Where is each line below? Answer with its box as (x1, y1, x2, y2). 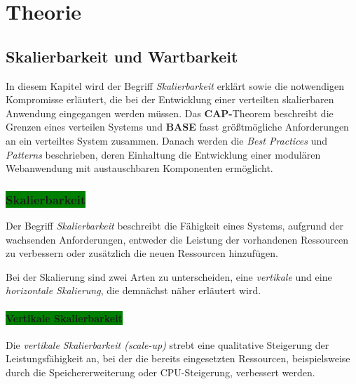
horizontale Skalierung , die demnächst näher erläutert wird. (6, 283, 261, 298)
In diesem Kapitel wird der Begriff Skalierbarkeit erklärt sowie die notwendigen (6, 78, 344, 93)
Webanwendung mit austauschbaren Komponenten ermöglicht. (6, 161, 273, 176)
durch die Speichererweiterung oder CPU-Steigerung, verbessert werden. (6, 364, 315, 379)
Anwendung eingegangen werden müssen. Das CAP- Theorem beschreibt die (6, 105, 334, 120)
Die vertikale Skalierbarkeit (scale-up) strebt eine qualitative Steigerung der (6, 337, 329, 352)
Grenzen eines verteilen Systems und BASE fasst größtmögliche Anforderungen (6, 119, 349, 134)
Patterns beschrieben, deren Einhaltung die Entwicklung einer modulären (6, 147, 321, 161)
